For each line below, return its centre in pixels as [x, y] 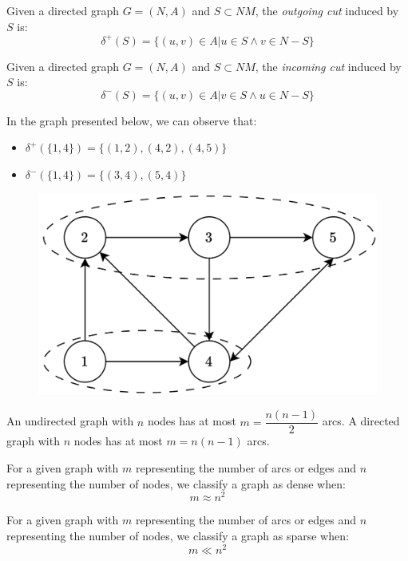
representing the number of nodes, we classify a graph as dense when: [176, 483]
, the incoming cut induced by [328, 66]
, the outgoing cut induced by [327, 10]
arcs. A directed [361, 421]
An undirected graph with [70, 421]
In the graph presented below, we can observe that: [132, 120]
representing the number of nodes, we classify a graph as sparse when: [178, 535]
